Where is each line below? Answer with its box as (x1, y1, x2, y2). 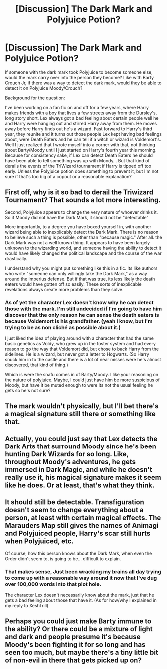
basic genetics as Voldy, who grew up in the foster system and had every (5, 341, 156, 347)
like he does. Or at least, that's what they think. (5, 481, 155, 489)
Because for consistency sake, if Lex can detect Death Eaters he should (5, 152, 153, 158)
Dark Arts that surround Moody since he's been (5, 442, 156, 450)
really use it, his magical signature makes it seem (5, 473, 161, 482)
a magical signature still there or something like (5, 410, 156, 418)
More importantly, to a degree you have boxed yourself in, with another (5, 223, 151, 230)
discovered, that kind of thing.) (5, 362, 68, 368)
